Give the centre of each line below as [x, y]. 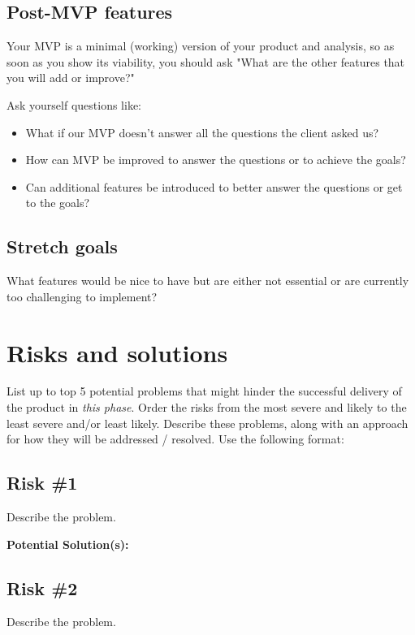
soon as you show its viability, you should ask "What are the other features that [206, 61]
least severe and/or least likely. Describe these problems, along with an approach [207, 423]
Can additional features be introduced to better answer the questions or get [214, 186]
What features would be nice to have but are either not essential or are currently [208, 281]
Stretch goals [62, 246]
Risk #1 [42, 483]
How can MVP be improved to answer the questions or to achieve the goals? [216, 160]
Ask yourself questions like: [74, 104]
